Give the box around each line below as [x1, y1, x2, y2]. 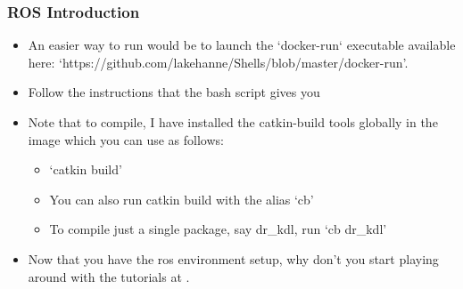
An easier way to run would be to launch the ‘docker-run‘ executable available [28, 36, 456, 54]
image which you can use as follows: [28, 130, 224, 149]
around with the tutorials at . [28, 267, 190, 285]
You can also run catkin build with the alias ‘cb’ [49, 189, 314, 208]
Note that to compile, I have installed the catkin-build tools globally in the [28, 113, 438, 131]
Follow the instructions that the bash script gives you [28, 83, 320, 101]
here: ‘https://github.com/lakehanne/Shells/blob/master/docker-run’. [28, 52, 409, 71]
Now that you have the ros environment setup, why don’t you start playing [28, 249, 439, 268]
